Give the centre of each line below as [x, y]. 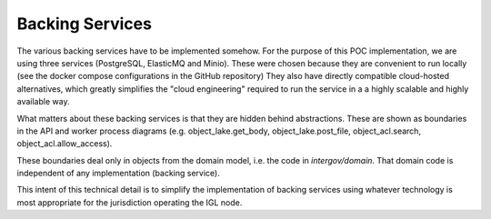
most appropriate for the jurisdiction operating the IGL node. [130, 202]
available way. [43, 102]
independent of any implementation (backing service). [118, 174]
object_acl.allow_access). [65, 144]
